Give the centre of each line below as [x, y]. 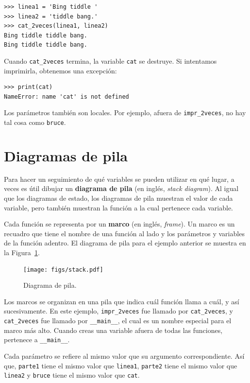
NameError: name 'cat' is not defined [67, 96]
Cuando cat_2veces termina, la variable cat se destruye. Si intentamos [110, 61]
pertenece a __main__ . [37, 339]
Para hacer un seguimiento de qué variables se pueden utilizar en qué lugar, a [119, 179]
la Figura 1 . [22, 252]
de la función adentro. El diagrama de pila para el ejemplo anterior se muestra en [125, 243]
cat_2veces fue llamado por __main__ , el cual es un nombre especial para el [118, 321]
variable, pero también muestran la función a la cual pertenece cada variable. [118, 207]
